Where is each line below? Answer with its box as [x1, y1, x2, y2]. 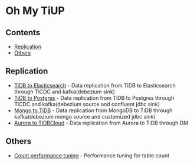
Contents [5, 28, 41, 38]
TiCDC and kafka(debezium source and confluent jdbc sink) [14, 100, 160, 107]
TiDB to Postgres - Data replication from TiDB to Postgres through [14, 94, 175, 101]
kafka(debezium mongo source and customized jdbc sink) [14, 113, 156, 120]
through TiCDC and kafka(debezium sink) [14, 88, 116, 95]
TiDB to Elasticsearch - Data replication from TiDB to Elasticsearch [14, 82, 176, 89]
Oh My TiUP [5, 4, 65, 18]
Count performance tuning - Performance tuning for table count [14, 151, 170, 159]
